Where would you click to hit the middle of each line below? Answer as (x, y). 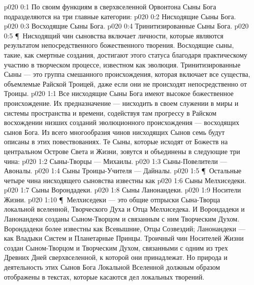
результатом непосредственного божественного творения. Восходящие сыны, (119, 45)
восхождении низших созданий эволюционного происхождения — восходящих (122, 122)
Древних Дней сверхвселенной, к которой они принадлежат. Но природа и (116, 257)
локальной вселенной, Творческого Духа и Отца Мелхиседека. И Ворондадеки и (125, 209)
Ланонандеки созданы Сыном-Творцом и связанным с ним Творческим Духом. (122, 219)
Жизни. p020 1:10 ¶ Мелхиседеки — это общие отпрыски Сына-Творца (112, 199)
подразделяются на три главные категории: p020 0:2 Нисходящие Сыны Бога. (120, 16)
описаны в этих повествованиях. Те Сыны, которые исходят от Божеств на (116, 142)
